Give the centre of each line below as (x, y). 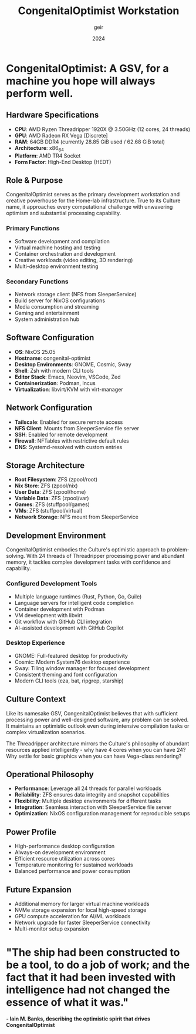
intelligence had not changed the (88, 990)
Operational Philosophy (50, 774)
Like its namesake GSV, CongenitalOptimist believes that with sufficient (92, 713)
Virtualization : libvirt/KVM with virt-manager (69, 389)
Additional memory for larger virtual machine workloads (82, 904)
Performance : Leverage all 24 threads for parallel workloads (88, 788)
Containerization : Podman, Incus (55, 383)
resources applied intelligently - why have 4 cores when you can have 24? (96, 749)
